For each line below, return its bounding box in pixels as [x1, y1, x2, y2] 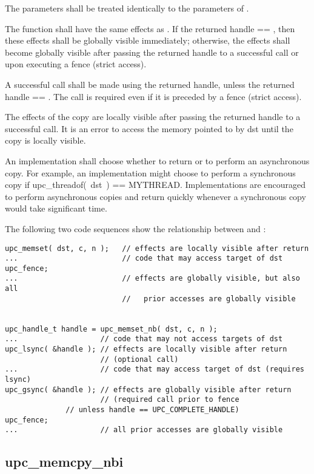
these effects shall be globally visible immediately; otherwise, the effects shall [5, 34, 290, 47]
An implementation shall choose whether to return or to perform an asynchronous [5, 154, 310, 167]
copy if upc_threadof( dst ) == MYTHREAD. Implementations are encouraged [5, 178, 306, 191]
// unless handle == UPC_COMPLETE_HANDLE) [65, 406, 239, 414]
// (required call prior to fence [100, 395, 239, 404]
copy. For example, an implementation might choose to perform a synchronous [5, 166, 296, 179]
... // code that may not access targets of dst [5, 335, 283, 344]
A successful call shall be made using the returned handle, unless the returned [5, 78, 295, 90]
